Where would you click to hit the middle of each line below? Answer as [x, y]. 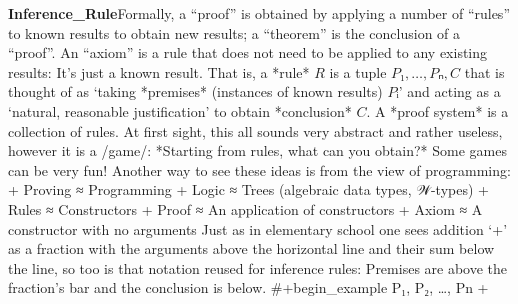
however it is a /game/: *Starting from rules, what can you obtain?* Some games [257, 150]
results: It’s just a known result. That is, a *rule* [159, 71]
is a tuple [358, 71]
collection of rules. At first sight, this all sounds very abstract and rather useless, [255, 130]
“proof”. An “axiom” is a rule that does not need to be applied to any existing [248, 52]
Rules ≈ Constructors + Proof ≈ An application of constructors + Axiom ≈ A [245, 208]
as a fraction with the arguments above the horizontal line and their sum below [251, 248]
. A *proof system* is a [437, 110]
